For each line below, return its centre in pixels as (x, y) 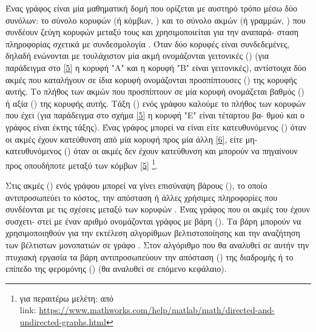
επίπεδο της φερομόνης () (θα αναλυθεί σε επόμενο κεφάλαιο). (116, 269)
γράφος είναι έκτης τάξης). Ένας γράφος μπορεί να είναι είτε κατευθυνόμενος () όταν (156, 127)
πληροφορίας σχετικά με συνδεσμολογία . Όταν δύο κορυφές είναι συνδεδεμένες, (148, 43)
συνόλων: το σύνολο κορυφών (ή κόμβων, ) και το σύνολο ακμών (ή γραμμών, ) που (156, 20)
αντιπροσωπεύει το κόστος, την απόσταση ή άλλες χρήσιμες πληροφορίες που (142, 197)
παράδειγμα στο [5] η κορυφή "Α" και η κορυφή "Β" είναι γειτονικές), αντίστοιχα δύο (156, 67)
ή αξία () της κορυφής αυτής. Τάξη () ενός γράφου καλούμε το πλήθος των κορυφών (156, 103)
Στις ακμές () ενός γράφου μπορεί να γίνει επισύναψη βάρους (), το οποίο (136, 185)
